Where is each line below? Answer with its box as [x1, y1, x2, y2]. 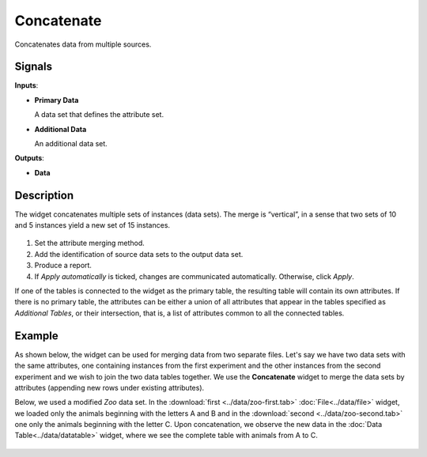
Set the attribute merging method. [34, 238, 145, 248]
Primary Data [34, 95, 79, 104]
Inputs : [14, 81, 39, 90]
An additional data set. [34, 139, 108, 149]
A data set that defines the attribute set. [34, 110, 164, 119]
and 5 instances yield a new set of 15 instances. [14, 221, 170, 230]
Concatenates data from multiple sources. [14, 40, 152, 49]
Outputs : [14, 153, 45, 163]
